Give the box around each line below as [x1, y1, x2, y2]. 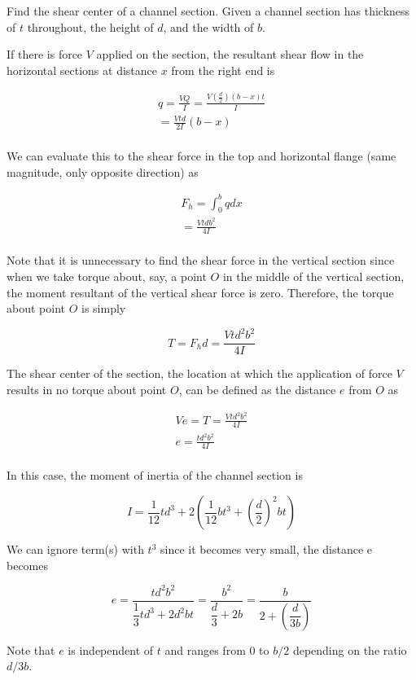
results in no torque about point [7, 380, 167, 397]
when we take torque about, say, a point [7, 268, 207, 285]
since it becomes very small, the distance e [160, 541, 373, 558]
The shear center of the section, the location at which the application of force [7, 365, 392, 382]
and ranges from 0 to [164, 641, 269, 658]
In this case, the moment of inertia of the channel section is [7, 467, 303, 484]
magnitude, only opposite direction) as [7, 163, 199, 180]
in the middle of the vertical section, [222, 268, 405, 285]
